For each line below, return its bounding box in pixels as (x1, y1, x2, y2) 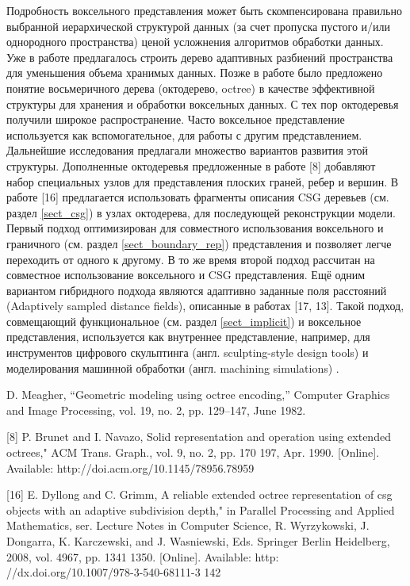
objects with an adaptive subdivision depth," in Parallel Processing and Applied (6, 501, 395, 518)
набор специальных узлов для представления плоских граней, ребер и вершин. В (6, 173, 399, 190)
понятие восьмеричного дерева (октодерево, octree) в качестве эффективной (6, 79, 375, 96)
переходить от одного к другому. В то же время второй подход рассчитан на (6, 251, 375, 267)
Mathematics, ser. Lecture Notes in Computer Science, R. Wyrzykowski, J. (6, 517, 370, 534)
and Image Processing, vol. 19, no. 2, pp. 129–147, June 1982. (6, 401, 306, 418)
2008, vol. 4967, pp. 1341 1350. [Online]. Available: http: (6, 548, 279, 565)
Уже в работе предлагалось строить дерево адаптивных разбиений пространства (6, 48, 393, 65)
